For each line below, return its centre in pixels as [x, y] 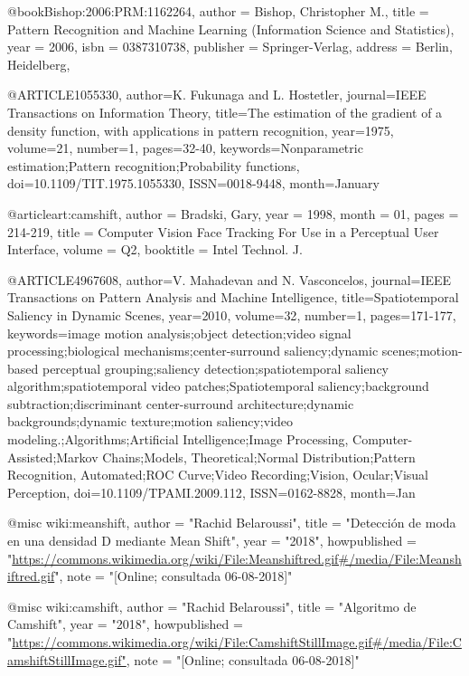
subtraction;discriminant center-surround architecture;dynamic [181, 403]
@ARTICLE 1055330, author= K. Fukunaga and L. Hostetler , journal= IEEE [217, 95]
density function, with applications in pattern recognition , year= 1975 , [201, 130]
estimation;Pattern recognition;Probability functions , [154, 165]
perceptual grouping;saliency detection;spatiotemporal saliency [216, 368]
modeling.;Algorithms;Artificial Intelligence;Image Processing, [178, 439]
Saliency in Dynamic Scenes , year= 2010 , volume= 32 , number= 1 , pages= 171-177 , [232, 314]
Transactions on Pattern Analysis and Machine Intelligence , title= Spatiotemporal [233, 297]
